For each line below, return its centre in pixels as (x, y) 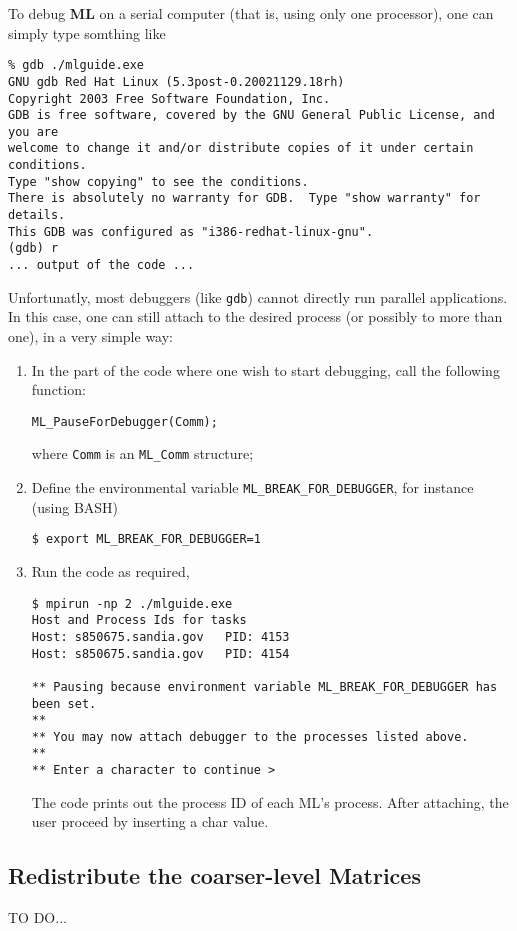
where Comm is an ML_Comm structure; (142, 453)
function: (58, 389)
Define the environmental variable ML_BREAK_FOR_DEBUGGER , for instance (252, 487)
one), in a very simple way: (90, 335)
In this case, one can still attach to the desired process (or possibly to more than (255, 316)
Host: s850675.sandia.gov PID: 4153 (160, 636)
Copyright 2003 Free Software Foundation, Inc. (169, 98)
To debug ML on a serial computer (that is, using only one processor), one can (251, 13)
